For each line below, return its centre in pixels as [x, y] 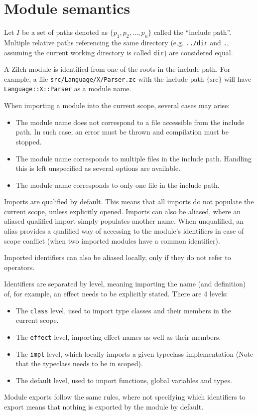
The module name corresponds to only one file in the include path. [118, 185]
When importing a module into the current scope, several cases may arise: [117, 105]
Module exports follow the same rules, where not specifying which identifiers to [125, 397]
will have [238, 78]
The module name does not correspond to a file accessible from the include [130, 122]
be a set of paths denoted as [65, 32]
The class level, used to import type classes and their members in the [123, 310]
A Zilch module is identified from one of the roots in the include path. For [117, 69]
